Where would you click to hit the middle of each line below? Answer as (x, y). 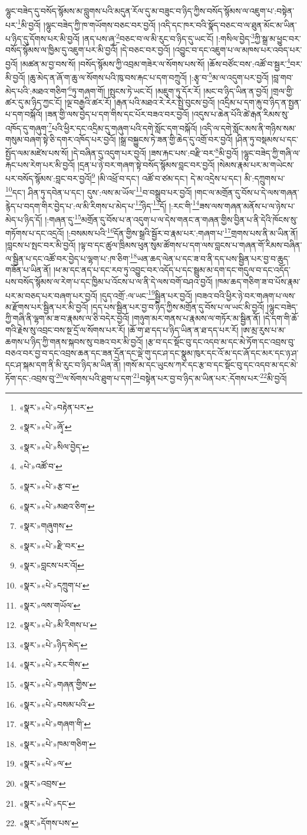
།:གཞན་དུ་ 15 (63, 218)
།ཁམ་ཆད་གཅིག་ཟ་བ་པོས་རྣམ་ (258, 281)
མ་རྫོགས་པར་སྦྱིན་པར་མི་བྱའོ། (47, 306)
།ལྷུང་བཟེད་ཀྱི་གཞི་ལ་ (271, 153)
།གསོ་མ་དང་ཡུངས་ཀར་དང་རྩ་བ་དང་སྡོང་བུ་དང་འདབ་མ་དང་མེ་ (211, 364)
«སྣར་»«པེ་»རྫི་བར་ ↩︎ (52, 545)
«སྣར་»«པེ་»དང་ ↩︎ (47, 803)
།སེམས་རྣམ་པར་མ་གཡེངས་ (256, 164)
